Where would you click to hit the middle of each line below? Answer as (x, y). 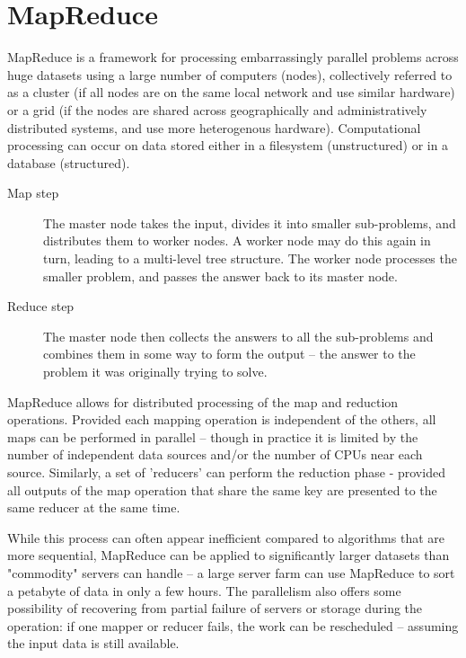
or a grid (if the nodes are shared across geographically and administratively (217, 109)
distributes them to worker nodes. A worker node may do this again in (237, 240)
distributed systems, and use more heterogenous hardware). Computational (214, 127)
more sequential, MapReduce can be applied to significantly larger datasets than (229, 555)
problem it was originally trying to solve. (155, 372)
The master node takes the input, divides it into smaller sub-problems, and (250, 222)
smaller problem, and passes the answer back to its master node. (220, 276)
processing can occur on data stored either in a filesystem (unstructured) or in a (228, 145)
